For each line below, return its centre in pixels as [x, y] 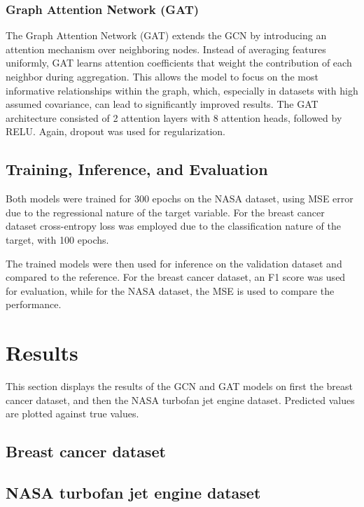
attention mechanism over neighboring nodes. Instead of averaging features [166, 49]
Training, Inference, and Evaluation [137, 169]
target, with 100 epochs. [57, 239]
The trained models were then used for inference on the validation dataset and [174, 263]
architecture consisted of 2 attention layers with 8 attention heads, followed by [174, 117]
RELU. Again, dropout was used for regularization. [115, 131]
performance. [34, 304]
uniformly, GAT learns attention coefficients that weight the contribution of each [179, 63]
